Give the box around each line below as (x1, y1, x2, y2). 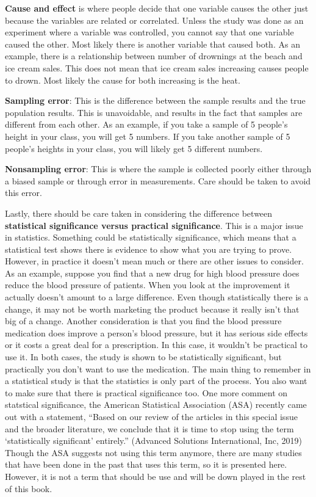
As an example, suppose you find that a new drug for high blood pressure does (5, 266, 300, 279)
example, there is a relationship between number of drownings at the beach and (5, 49, 303, 62)
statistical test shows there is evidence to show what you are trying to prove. (5, 242, 292, 255)
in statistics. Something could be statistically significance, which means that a (5, 231, 296, 244)
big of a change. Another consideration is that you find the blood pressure (5, 314, 282, 327)
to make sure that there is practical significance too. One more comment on (5, 386, 288, 399)
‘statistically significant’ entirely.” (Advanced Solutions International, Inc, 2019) (5, 434, 302, 447)
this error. (5, 186, 42, 199)
